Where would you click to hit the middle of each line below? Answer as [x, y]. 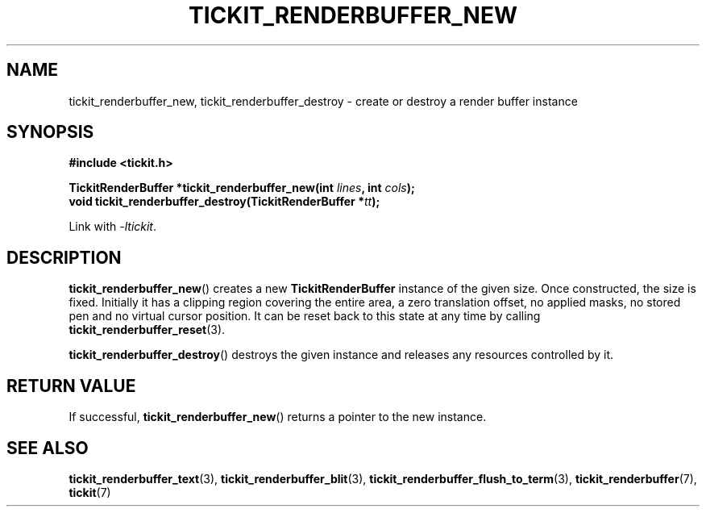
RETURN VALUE [71, 386]
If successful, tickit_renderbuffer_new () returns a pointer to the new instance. [278, 417]
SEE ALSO [48, 448]
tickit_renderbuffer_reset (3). [147, 330]
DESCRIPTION [64, 257]
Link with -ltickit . [113, 227]
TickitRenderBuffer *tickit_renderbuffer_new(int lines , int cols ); [242, 188]
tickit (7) [90, 492]
